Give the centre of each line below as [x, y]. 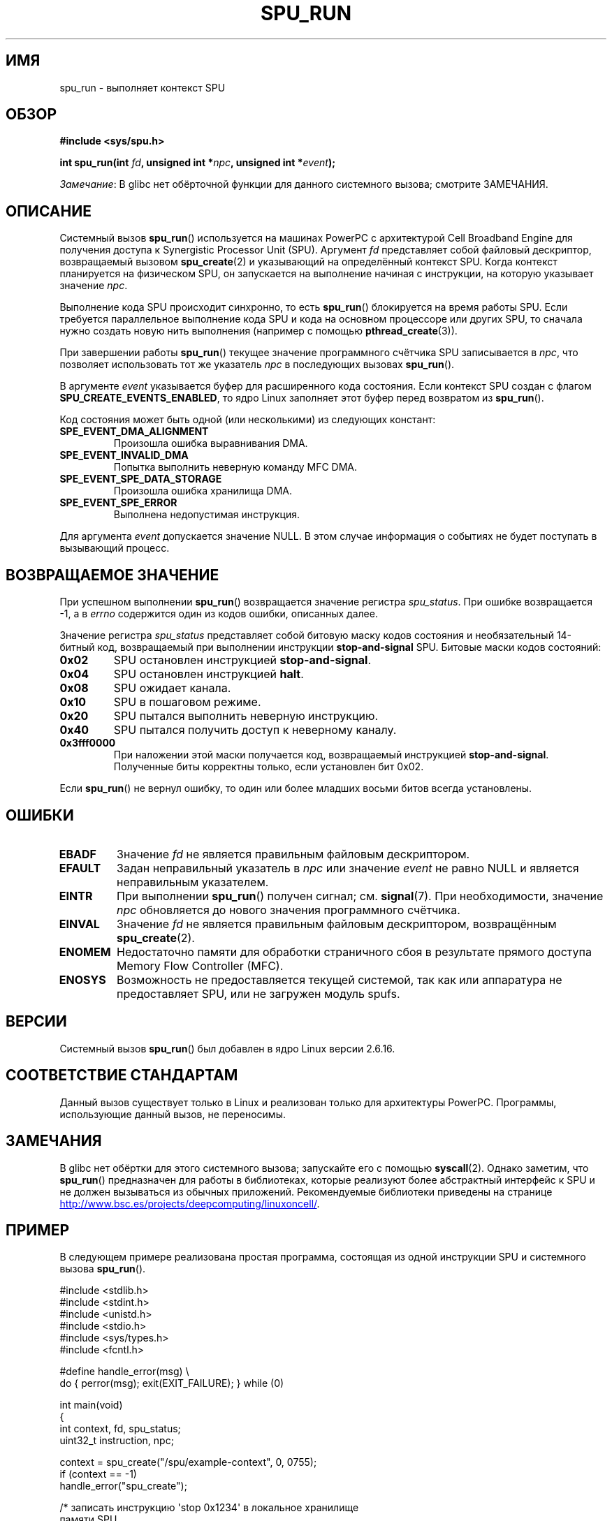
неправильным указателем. [193, 882]
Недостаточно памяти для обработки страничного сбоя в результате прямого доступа [354, 951]
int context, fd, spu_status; [120, 1429]
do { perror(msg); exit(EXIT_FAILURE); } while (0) [172, 1383]
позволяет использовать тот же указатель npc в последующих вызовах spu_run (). [257, 365]
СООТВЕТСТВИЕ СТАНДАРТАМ [122, 1075]
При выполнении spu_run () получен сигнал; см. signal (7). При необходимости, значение [360, 896]
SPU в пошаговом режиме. [187, 702]
